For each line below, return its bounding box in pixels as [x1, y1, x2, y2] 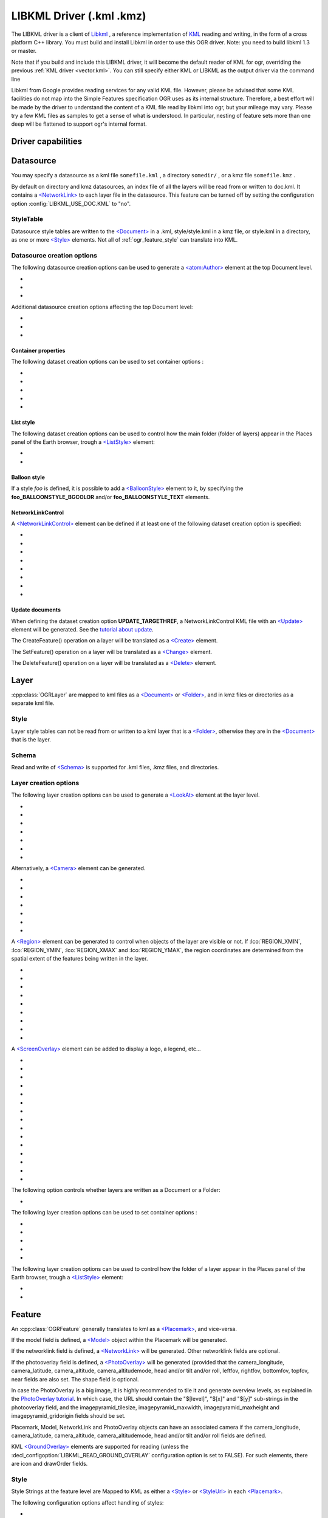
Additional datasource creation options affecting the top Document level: [11, 303, 193, 310]
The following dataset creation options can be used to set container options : [11, 358, 204, 366]
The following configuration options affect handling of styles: [11, 1499, 164, 1506]
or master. [11, 47, 37, 55]
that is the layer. [11, 735, 52, 743]
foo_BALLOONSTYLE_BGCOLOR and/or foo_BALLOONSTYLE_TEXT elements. [11, 493, 210, 500]
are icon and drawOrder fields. [11, 1460, 88, 1468]
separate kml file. [11, 699, 55, 707]
